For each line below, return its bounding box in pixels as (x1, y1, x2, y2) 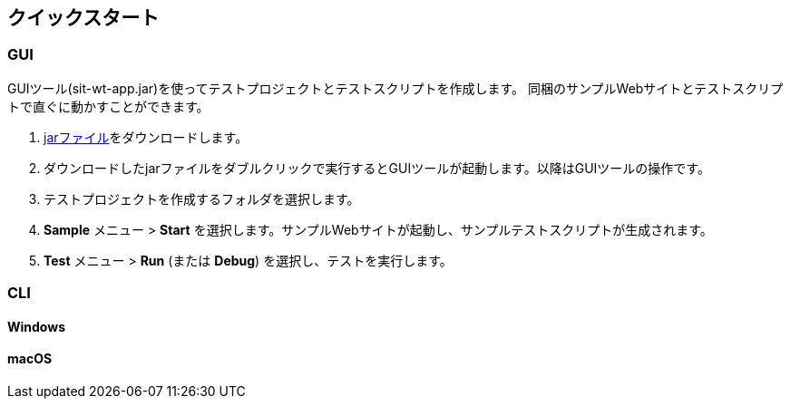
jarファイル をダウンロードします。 (44, 129, 249, 145)
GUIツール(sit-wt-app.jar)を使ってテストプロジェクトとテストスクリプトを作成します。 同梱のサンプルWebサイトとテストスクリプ (7, 80, 784, 96)
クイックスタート (7, 6, 160, 29)
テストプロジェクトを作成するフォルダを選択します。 (44, 190, 360, 207)
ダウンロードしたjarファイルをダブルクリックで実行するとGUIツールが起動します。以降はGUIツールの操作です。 (44, 159, 710, 176)
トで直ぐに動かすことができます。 (7, 98, 210, 114)
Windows (7, 318, 65, 334)
